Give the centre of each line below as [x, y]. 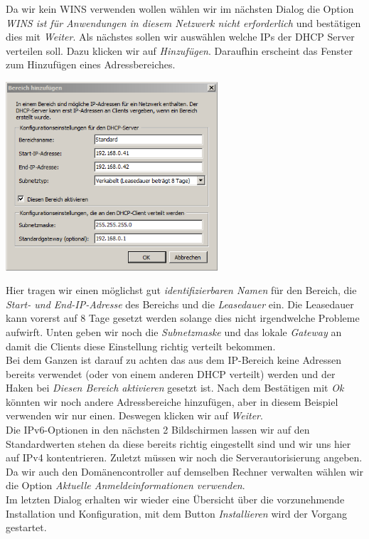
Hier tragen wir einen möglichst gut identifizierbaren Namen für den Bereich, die [181, 290]
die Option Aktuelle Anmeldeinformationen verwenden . [125, 485]
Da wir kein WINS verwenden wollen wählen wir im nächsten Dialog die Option [180, 9]
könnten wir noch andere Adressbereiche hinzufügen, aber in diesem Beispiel [172, 401]
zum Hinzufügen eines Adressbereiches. [91, 64]
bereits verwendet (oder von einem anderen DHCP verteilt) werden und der [171, 373]
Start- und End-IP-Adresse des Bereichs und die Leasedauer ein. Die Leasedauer [180, 304]
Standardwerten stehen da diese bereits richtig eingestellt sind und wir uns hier [178, 443]
